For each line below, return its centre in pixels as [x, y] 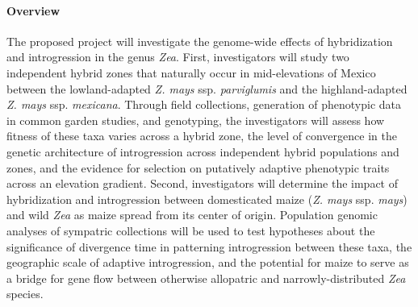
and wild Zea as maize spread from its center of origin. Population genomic [192, 215]
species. [25, 294]
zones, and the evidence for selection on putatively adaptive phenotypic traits [198, 167]
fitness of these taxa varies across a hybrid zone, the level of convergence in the [202, 136]
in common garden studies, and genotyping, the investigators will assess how [196, 120]
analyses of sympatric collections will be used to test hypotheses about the [191, 230]
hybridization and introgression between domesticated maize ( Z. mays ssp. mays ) [207, 199]
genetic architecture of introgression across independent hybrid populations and [203, 151]
